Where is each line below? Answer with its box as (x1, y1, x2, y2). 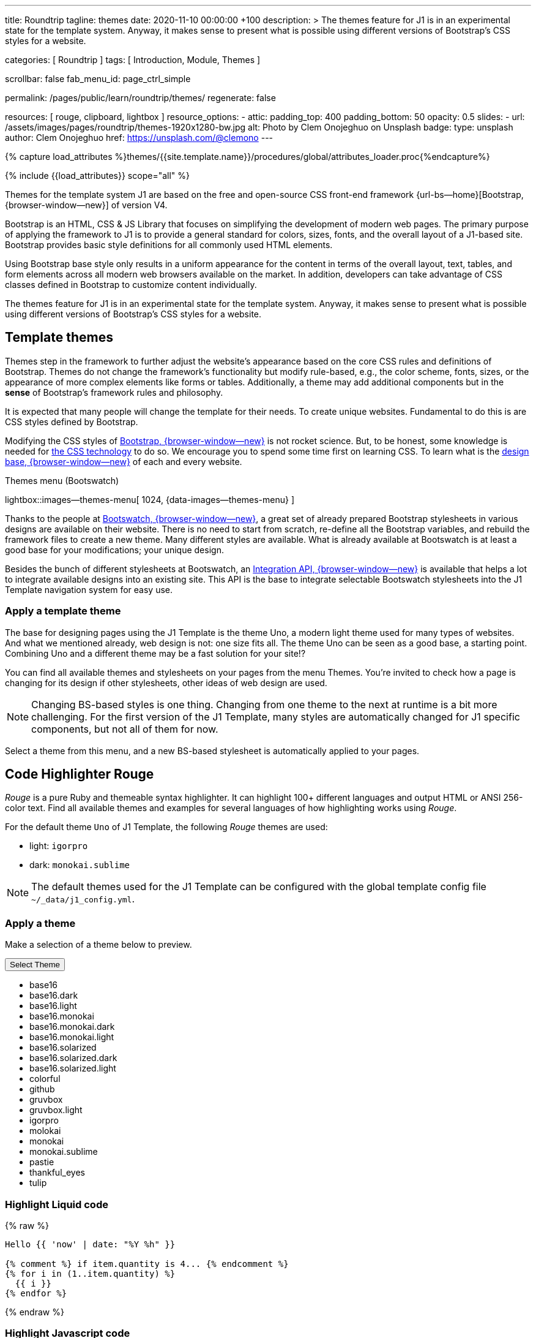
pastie (29, 1157, 54, 1168)
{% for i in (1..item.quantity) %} (5, 1268, 176, 1279)
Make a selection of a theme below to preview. (5, 939, 192, 950)
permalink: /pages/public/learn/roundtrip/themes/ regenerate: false (5, 93, 276, 103)
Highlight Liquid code (5, 1198, 108, 1211)
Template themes (5, 330, 113, 346)
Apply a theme (5, 917, 76, 929)
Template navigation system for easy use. (5, 584, 173, 595)
